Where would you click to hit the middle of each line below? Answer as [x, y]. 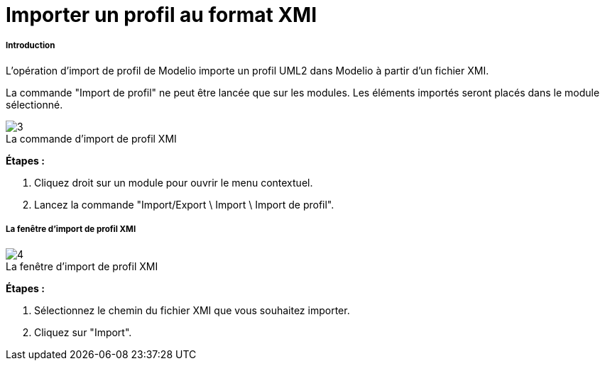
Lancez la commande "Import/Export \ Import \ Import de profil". [184, 204]
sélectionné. [34, 104]
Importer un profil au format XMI [162, 15]
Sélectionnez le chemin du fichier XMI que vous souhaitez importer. [192, 310]
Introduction [31, 46]
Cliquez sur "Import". [83, 332]
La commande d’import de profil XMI [91, 138]
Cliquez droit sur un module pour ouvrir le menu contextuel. [174, 182]
